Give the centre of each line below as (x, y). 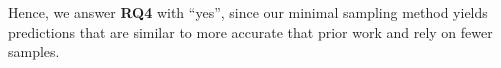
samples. (34, 51)
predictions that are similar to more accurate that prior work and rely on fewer (250, 31)
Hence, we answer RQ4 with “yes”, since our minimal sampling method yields (248, 12)
